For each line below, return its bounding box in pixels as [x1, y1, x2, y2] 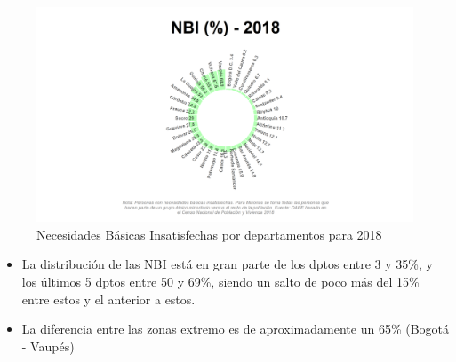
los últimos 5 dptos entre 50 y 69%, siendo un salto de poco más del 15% [21, 272, 420, 290]
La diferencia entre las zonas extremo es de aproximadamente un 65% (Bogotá [21, 319, 450, 338]
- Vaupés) [21, 336, 75, 355]
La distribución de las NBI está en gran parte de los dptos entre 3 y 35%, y [21, 255, 433, 273]
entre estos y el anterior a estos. [21, 289, 196, 308]
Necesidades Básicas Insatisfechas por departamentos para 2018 [36, 224, 382, 243]
